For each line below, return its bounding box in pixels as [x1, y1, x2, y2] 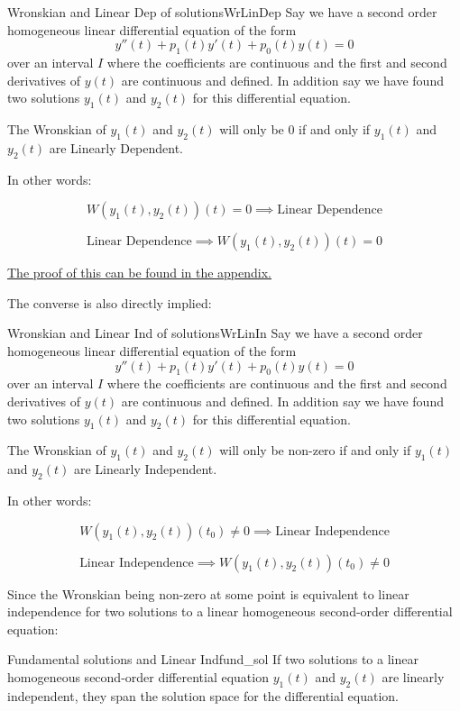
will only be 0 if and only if [219, 119, 371, 138]
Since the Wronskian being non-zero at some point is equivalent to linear [7, 584, 409, 603]
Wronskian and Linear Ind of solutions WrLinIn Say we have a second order [7, 324, 423, 342]
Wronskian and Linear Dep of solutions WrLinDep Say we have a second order [7, 3, 437, 21]
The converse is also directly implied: [7, 293, 212, 312]
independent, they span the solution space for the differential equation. [7, 686, 399, 705]
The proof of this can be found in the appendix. [7, 263, 272, 282]
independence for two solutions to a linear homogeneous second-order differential [7, 602, 453, 621]
